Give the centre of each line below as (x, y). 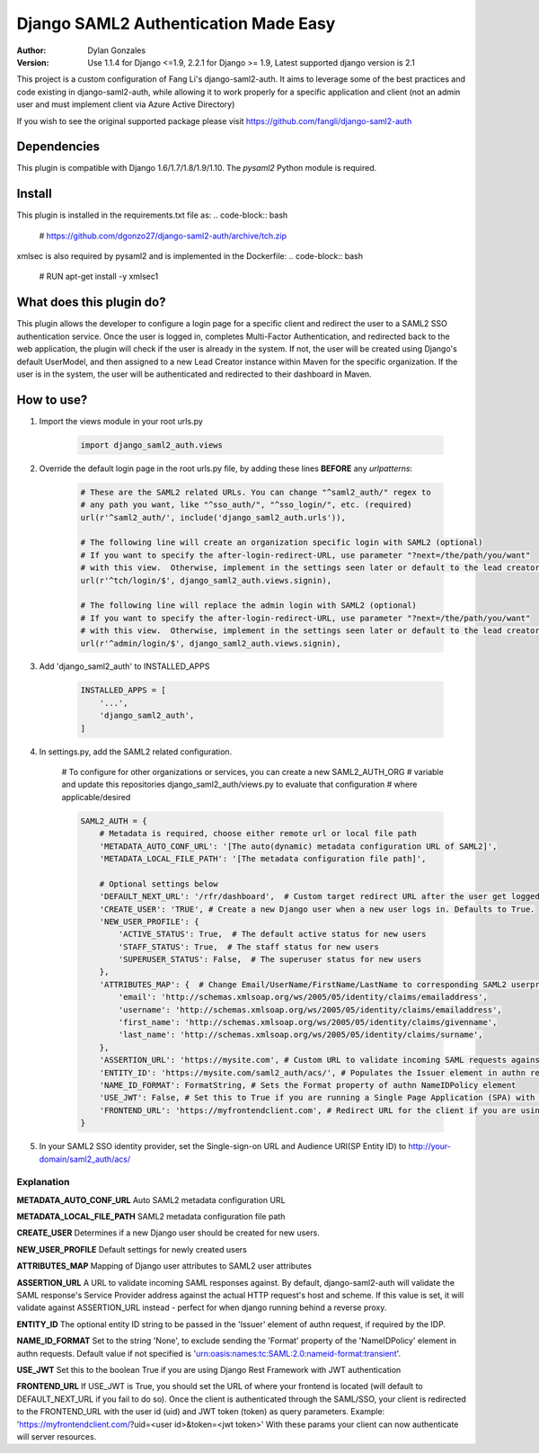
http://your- (429, 1146)
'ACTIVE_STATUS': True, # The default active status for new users (272, 934)
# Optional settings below (159, 884)
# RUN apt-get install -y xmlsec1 (99, 276)
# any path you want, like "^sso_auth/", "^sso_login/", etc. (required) (246, 505)
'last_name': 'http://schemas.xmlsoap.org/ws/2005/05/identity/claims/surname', (301, 1035)
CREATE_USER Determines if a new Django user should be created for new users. (168, 1233)
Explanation (43, 1182)
